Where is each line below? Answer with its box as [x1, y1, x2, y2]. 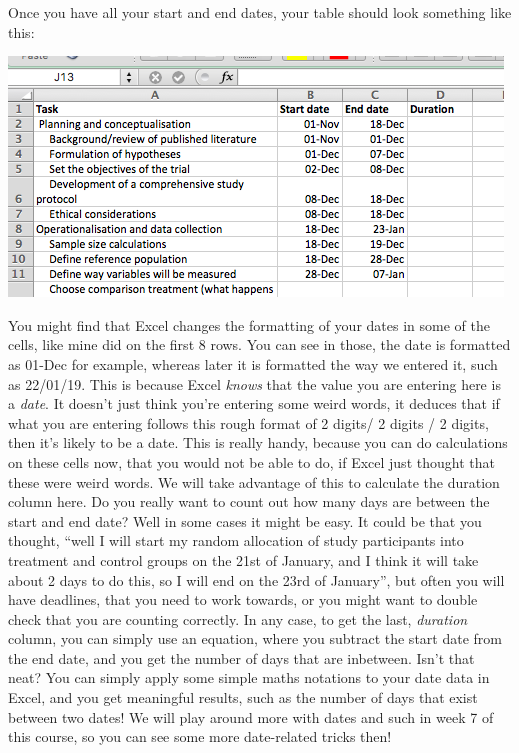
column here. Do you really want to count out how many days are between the [8, 491, 490, 512]
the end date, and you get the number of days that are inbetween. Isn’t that [8, 647, 475, 668]
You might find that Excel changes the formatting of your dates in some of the [8, 314, 490, 335]
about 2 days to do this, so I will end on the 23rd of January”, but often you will [8, 569, 505, 590]
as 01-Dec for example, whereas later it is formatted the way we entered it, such [8, 353, 498, 374]
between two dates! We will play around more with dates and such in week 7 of [8, 706, 494, 727]
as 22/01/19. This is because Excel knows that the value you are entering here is [8, 373, 501, 394]
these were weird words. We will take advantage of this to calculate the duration [8, 471, 500, 492]
